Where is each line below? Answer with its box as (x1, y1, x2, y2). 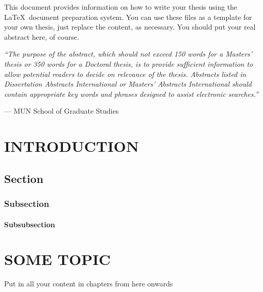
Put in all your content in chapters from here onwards (4, 278, 173, 289)
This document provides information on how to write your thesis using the (4, 2, 237, 12)
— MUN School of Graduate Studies (4, 105, 119, 116)
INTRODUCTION (4, 136, 139, 156)
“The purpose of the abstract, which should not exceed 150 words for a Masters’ (4, 48, 252, 59)
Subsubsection (4, 219, 55, 229)
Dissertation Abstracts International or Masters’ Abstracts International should (4, 78, 252, 89)
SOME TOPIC (4, 249, 111, 270)
